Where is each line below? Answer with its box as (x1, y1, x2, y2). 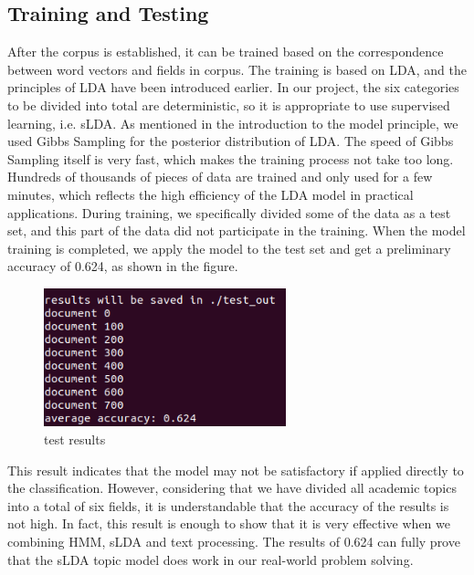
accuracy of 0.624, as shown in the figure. (7, 256, 238, 276)
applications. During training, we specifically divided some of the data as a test (7, 203, 451, 222)
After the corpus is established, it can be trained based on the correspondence (7, 42, 444, 61)
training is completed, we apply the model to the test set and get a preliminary (7, 238, 451, 257)
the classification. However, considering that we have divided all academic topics (7, 478, 457, 497)
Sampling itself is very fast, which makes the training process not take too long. (7, 149, 454, 168)
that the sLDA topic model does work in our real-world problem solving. (7, 549, 414, 569)
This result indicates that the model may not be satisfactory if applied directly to (7, 460, 464, 479)
